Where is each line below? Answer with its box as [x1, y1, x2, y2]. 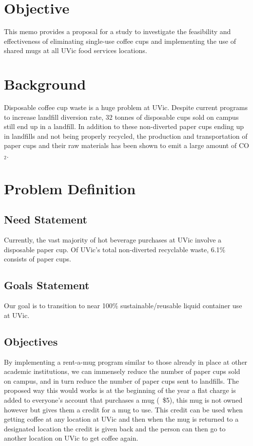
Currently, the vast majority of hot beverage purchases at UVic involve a [4, 235, 222, 245]
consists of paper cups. [4, 254, 72, 264]
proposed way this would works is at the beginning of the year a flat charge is [4, 385, 236, 395]
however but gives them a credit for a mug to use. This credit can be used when [4, 404, 243, 414]
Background [4, 74, 86, 94]
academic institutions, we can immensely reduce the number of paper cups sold [4, 366, 240, 376]
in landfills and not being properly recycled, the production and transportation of [4, 130, 248, 141]
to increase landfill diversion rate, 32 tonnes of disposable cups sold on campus [4, 111, 239, 122]
